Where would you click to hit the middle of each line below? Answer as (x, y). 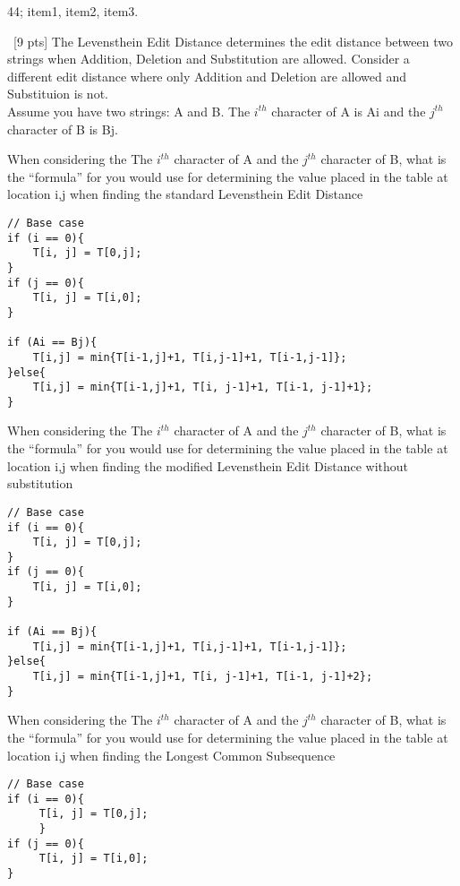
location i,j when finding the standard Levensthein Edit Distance (185, 194)
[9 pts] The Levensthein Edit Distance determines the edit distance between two (233, 41)
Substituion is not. (58, 94)
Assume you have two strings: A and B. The (129, 111)
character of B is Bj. (63, 129)
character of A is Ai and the (349, 111)
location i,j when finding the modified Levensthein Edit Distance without (208, 465)
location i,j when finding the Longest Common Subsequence (171, 755)
